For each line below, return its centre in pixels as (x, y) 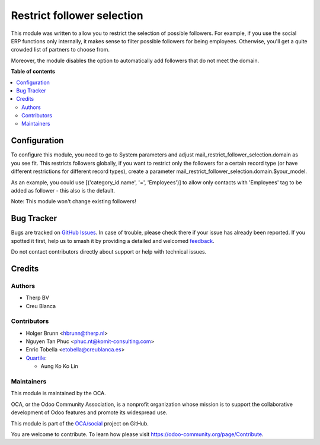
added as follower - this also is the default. (63, 190)
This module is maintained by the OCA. (58, 393)
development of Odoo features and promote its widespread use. (89, 412)
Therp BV (38, 298)
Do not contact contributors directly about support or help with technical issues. (109, 252)
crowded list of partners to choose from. (60, 50)
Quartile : (36, 358)
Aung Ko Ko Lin (59, 366)
